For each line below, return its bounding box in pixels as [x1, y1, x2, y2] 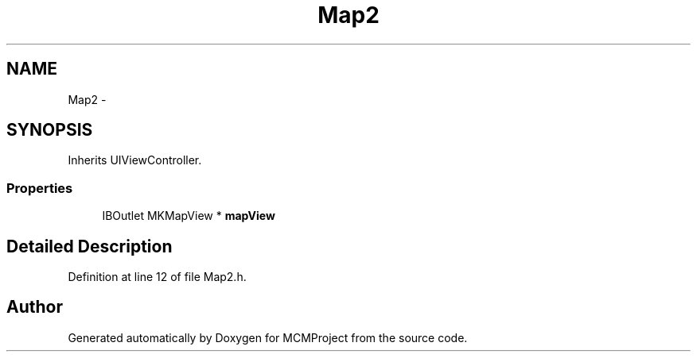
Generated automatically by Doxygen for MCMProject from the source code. [68, 330, 468, 345]
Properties [6, 179, 73, 196]
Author [6, 297, 63, 318]
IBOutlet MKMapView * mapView [102, 209, 275, 223]
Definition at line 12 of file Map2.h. [68, 270, 247, 284]
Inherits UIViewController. [68, 153, 202, 167]
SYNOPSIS [6, 120, 93, 141]
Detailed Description [6, 236, 173, 256]
